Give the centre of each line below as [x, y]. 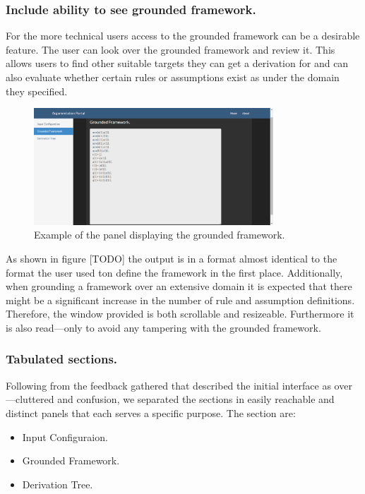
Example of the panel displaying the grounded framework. [160, 235]
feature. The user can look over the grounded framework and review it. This [170, 49]
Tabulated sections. [62, 359]
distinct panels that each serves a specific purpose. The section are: [151, 412]
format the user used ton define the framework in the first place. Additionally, [174, 272]
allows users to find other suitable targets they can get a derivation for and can [177, 63]
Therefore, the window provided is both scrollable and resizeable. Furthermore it [180, 314]
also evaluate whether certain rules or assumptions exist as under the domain [173, 77]
